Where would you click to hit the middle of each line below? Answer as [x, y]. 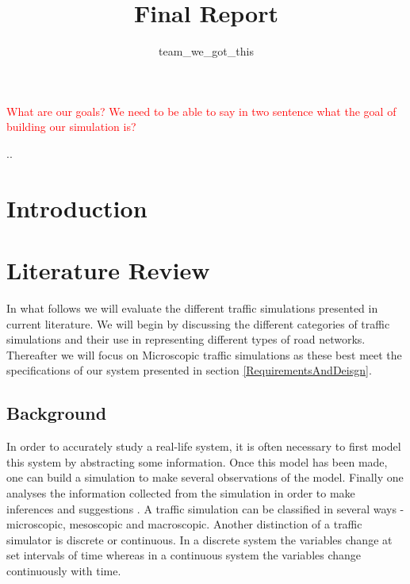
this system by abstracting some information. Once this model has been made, [197, 461]
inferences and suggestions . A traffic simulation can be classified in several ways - [205, 508]
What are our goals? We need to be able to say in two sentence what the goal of [201, 111]
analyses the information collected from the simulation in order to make [181, 492]
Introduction [77, 207]
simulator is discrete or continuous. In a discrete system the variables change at [199, 539]
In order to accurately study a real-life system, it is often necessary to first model [204, 446]
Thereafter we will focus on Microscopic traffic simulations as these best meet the [204, 354]
